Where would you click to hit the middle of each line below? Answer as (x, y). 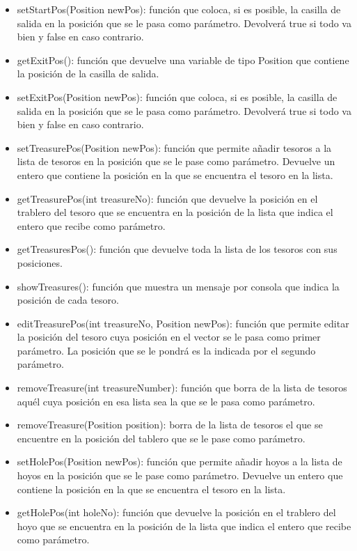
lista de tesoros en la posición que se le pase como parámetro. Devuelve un (176, 161)
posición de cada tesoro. (68, 300)
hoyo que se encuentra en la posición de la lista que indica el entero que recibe (184, 526)
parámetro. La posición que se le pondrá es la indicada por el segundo (166, 350)
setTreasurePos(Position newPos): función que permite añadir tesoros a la (174, 147)
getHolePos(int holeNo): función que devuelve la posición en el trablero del (176, 512)
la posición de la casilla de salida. (88, 73)
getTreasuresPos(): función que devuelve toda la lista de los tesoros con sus (177, 249)
